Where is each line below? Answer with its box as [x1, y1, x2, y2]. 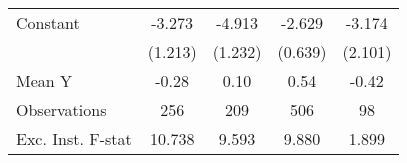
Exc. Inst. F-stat [16, 127, 132, 150]
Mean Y [16, 69, 73, 92]
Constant [16, 11, 80, 34]
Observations [16, 98, 107, 121]
